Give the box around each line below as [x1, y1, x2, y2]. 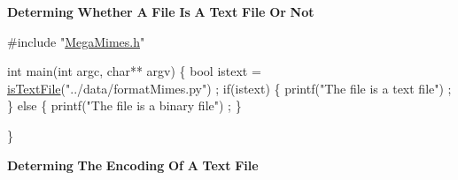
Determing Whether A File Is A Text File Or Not [7, 3, 314, 20]
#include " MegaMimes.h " [7, 32, 145, 50]
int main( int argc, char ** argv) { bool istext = [7, 62, 261, 80]
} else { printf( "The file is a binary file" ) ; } [7, 96, 242, 115]
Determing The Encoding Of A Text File [7, 155, 259, 174]
